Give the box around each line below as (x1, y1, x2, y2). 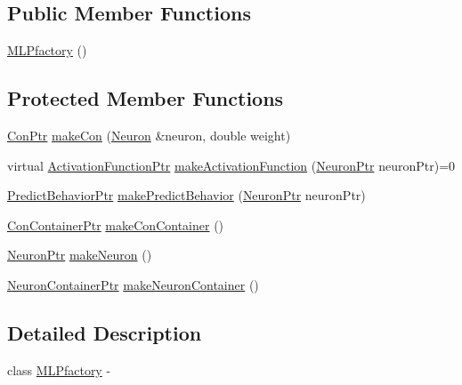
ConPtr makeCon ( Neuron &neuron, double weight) (7, 126, 291, 144)
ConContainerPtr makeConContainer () (7, 215, 224, 234)
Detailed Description (7, 318, 202, 346)
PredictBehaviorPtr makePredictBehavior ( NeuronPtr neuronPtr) (7, 186, 366, 205)
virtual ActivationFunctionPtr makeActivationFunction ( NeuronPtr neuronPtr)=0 (7, 156, 456, 174)
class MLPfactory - (7, 360, 111, 379)
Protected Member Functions (7, 84, 284, 112)
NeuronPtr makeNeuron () (7, 245, 152, 264)
